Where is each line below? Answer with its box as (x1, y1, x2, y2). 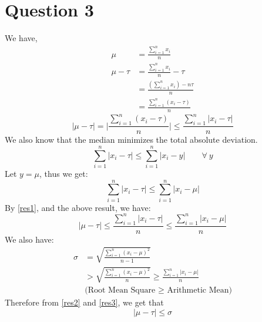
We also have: (5, 233, 54, 245)
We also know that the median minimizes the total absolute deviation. (5, 133, 258, 146)
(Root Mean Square (85, 286, 156, 295)
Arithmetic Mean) (167, 286, 232, 295)
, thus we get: (39, 167, 88, 179)
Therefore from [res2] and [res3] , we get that (5, 296, 164, 308)
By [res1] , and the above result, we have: (5, 201, 151, 213)
